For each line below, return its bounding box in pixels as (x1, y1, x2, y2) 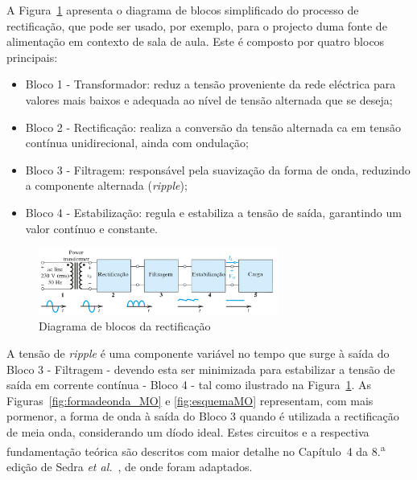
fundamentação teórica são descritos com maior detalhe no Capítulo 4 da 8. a (6, 440, 386, 459)
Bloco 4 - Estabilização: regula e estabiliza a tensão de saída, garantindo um (25, 203, 402, 220)
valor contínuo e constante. (25, 219, 159, 236)
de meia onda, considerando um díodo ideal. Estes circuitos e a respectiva (6, 424, 370, 441)
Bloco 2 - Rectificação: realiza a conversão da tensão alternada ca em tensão (25, 118, 401, 135)
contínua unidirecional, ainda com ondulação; (25, 134, 249, 151)
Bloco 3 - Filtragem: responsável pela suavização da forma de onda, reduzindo (25, 161, 411, 178)
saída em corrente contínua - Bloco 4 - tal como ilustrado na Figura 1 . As (6, 376, 372, 393)
